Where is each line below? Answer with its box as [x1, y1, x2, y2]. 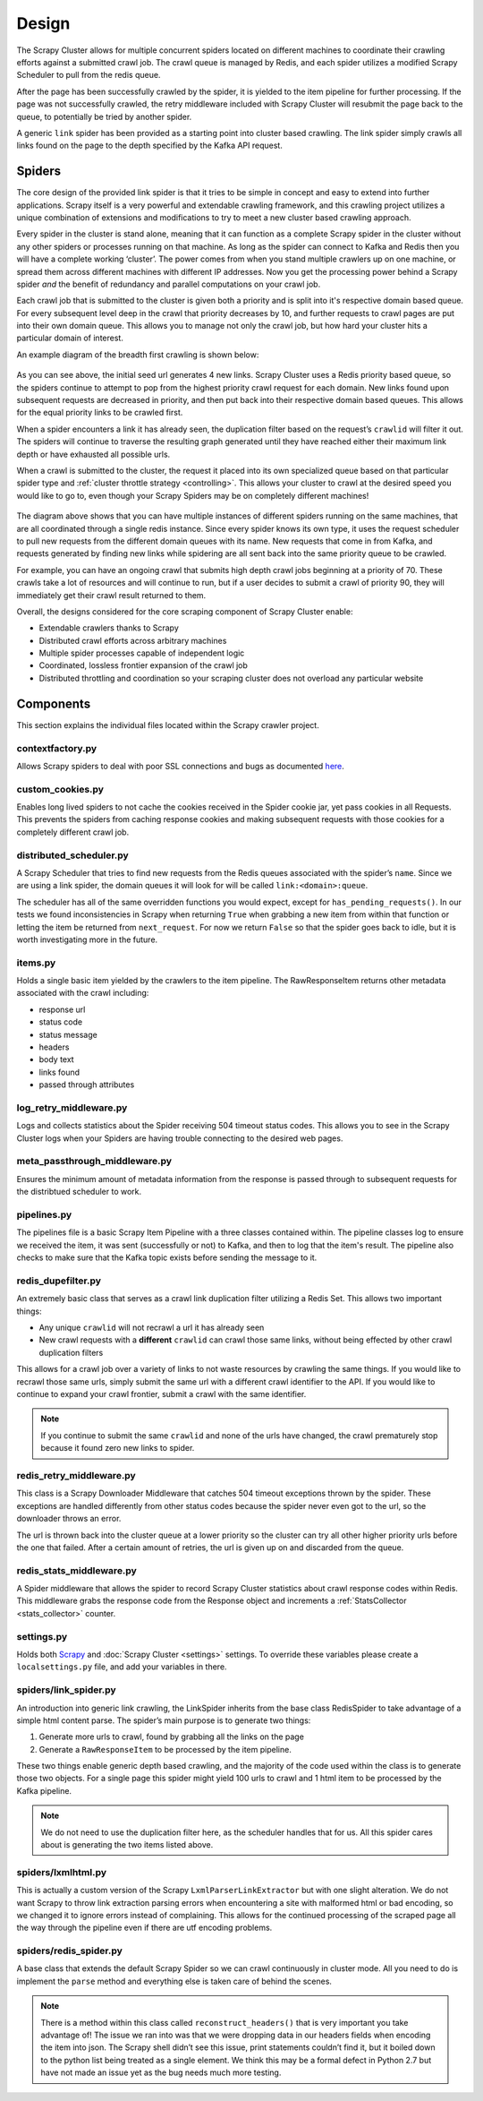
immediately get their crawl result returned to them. [16, 589, 207, 600]
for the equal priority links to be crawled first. [16, 407, 183, 418]
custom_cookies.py [16, 783, 105, 795]
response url [38, 1004, 86, 1015]
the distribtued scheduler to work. [16, 1187, 142, 1197]
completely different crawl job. [16, 827, 130, 837]
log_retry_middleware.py [16, 1102, 128, 1114]
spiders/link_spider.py [16, 1684, 116, 1696]
